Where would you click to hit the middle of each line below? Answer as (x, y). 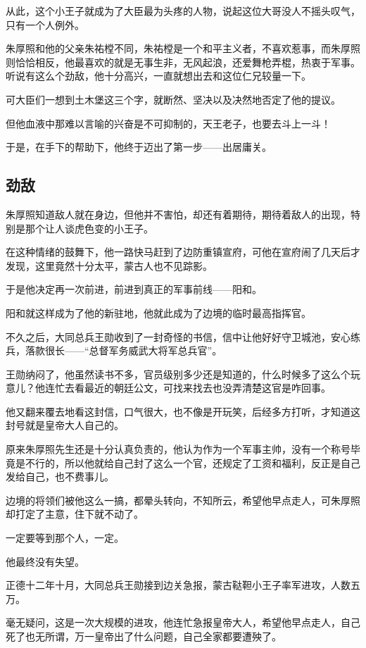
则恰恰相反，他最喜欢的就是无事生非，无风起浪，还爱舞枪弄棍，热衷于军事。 (183, 62)
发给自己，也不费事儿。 (60, 476)
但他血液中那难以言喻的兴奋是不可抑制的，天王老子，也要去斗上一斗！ (168, 123)
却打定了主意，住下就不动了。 (75, 514)
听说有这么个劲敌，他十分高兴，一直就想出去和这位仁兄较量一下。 (158, 76)
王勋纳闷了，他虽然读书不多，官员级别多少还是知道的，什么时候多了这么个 (178, 374)
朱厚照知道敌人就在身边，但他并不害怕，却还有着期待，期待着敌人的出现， (178, 214)
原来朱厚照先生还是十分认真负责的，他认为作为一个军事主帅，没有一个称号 (178, 449)
